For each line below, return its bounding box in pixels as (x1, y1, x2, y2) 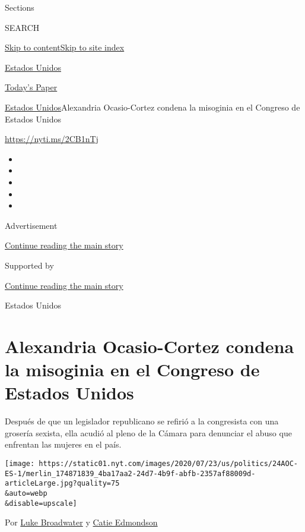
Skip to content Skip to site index (5, 41, 125, 53)
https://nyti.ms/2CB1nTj (5, 133, 99, 145)
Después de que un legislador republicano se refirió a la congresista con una (5, 415, 279, 427)
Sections (5, 1, 34, 13)
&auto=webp (5, 489, 47, 498)
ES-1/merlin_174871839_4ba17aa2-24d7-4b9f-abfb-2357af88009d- (5, 469, 256, 478)
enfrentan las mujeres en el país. (5, 438, 122, 451)
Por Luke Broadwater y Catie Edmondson (5, 516, 158, 528)
